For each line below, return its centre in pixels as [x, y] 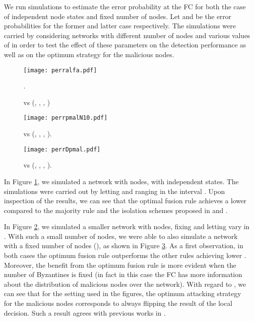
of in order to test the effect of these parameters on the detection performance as [125, 45]
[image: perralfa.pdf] [60, 70]
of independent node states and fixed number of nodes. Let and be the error [118, 16]
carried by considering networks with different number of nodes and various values [127, 35]
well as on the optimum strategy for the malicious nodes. [89, 54]
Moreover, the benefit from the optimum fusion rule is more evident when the [120, 265]
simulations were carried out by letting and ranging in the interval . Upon [115, 191]
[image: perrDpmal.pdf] [62, 149]
